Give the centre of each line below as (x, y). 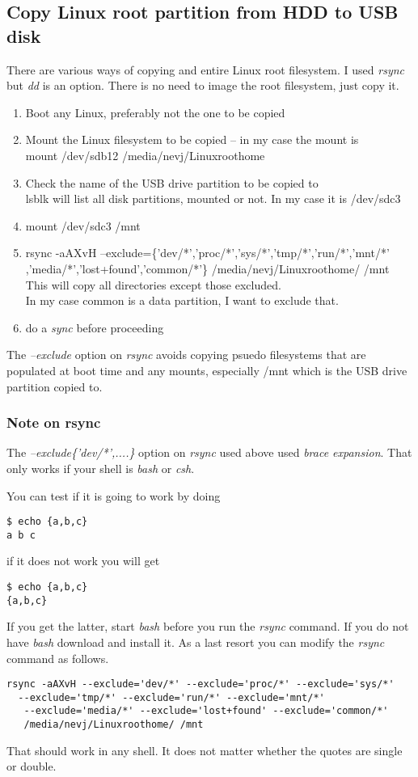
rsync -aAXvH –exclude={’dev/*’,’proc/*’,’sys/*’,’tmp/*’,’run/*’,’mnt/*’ (207, 253)
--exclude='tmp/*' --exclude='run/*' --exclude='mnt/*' (171, 697)
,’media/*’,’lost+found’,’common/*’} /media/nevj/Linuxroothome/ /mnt (207, 268)
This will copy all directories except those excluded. (153, 284)
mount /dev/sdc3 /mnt (83, 225)
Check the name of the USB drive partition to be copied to (172, 182)
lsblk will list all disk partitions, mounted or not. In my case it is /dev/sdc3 (213, 198)
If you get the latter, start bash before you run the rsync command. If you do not (208, 626)
